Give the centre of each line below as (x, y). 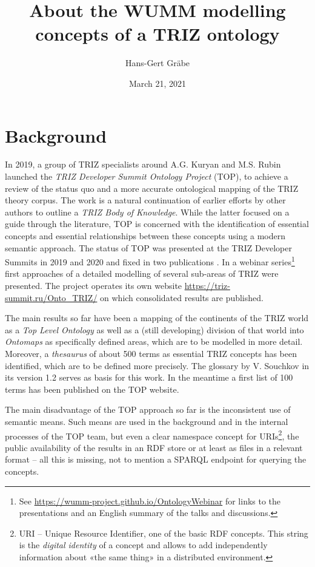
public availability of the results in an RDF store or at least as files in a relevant (154, 447)
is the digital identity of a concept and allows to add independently (143, 545)
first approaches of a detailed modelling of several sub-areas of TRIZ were (142, 273)
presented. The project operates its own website (94, 286)
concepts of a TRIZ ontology (157, 34)
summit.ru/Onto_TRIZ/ (51, 297)
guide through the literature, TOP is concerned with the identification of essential (157, 224)
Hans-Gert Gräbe (157, 63)
